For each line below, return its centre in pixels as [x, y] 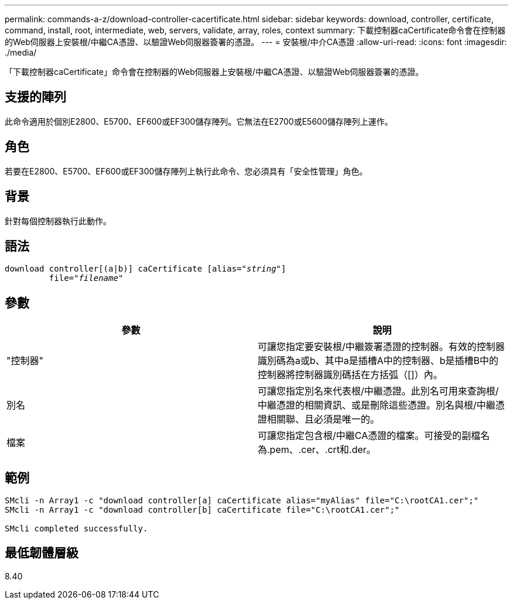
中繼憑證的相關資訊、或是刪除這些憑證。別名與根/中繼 [377, 405]
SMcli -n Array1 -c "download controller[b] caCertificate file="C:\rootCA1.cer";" [202, 510]
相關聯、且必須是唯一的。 [324, 419]
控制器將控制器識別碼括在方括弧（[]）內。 [350, 375]
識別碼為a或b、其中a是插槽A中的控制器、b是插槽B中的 [378, 361]
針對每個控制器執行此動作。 [58, 221]
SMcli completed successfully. [76, 529]
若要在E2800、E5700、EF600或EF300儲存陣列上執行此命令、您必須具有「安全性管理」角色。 [186, 171]
